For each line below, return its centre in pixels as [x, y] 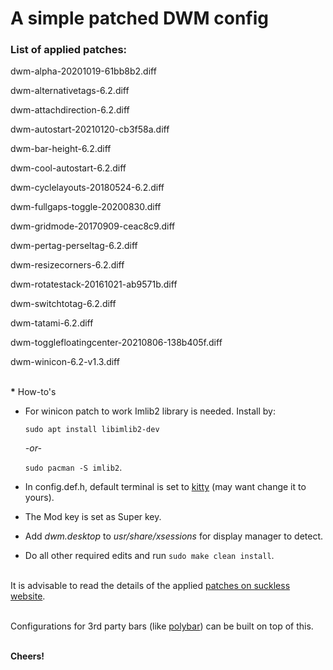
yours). [39, 498]
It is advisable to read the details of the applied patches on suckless [150, 586]
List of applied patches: [69, 50]
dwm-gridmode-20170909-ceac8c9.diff [93, 226]
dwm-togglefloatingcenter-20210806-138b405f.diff [116, 343]
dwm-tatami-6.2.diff [52, 323]
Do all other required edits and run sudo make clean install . [149, 556]
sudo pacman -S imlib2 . [73, 468]
